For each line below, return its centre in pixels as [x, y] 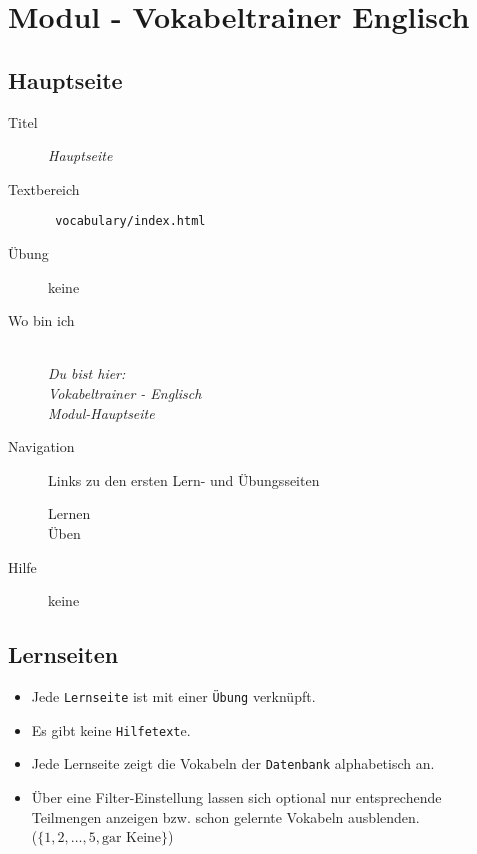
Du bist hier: [87, 373]
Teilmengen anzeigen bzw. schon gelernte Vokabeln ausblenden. [225, 816]
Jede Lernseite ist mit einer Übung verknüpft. [173, 695]
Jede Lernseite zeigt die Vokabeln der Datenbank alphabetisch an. [233, 763]
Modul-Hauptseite [101, 412]
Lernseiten [63, 654]
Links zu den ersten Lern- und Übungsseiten [184, 479]
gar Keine [131, 838]
